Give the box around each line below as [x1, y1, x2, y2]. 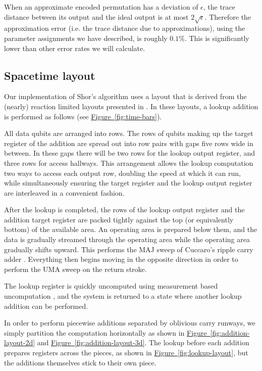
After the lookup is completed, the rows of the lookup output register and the [4, 204, 245, 215]
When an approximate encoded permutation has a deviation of [4, 2, 198, 12]
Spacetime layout [4, 67, 95, 83]
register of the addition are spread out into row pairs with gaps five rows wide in [4, 137, 253, 148]
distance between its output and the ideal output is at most [4, 11, 189, 22]
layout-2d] [4, 337, 35, 348]
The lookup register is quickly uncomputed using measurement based [4, 281, 218, 291]
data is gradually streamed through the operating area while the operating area [4, 234, 250, 245]
